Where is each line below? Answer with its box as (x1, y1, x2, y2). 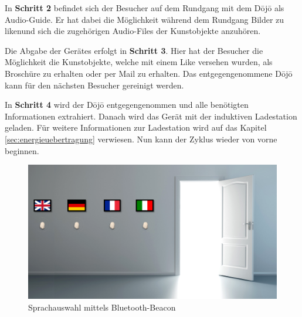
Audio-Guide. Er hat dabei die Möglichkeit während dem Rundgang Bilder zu (5, 13, 284, 25)
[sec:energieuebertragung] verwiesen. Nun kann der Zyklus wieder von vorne (5, 132, 277, 145)
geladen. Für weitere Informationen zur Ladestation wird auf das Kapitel (5, 121, 267, 134)
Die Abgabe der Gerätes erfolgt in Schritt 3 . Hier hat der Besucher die (5, 44, 263, 56)
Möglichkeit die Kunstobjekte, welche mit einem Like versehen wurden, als (5, 56, 273, 68)
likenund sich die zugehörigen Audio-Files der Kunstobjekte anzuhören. (5, 25, 261, 37)
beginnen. (5, 144, 39, 156)
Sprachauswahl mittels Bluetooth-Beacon (28, 301, 176, 313)
